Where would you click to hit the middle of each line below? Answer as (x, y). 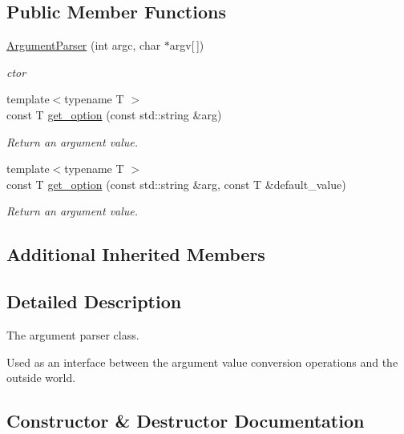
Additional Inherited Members (136, 254)
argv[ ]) (187, 45)
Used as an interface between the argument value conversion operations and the (202, 362)
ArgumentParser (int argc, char (84, 45)
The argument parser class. (73, 334)
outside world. (41, 378)
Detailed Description (94, 301)
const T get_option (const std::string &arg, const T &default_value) (176, 184)
